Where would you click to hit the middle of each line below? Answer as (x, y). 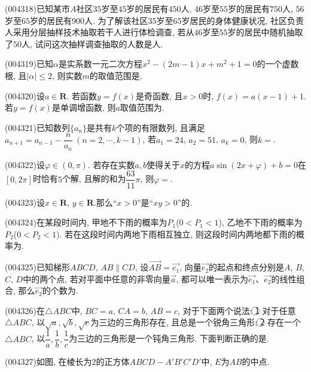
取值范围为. (142, 107)
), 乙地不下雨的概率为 (260, 222)
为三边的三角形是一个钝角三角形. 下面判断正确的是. (169, 338)
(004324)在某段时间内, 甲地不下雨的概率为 (86, 222)
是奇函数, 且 (159, 95)
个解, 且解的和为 (94, 179)
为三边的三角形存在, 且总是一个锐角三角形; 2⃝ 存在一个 (196, 322)
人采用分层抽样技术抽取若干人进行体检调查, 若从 (100, 32)
